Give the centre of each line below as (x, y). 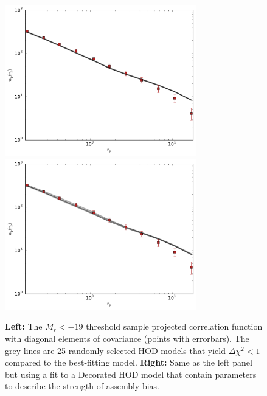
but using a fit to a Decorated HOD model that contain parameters (131, 374)
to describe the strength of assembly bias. (82, 386)
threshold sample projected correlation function (174, 326)
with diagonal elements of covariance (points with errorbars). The (127, 339)
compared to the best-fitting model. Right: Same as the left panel (129, 362)
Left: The (24, 326)
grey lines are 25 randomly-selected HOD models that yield (115, 350)
